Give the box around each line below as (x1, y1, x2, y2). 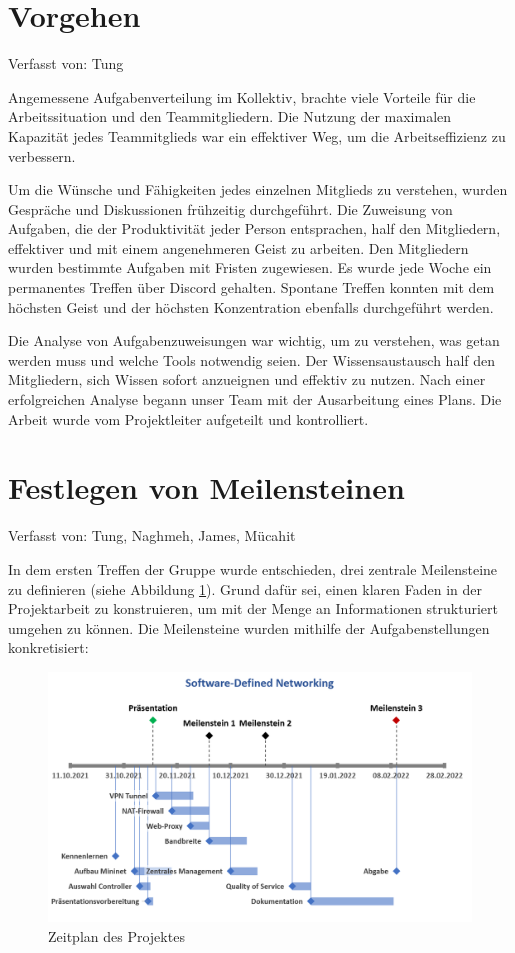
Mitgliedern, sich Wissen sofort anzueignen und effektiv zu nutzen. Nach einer (8, 369, 486, 390)
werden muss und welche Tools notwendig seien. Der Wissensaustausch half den (8, 349, 496, 370)
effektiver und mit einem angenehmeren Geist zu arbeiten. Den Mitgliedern (8, 237, 469, 258)
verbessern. (8, 145, 76, 166)
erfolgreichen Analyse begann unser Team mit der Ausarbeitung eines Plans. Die (8, 389, 502, 410)
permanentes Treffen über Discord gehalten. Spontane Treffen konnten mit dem (8, 277, 495, 298)
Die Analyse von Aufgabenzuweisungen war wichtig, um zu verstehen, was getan (8, 330, 500, 351)
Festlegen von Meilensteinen (8, 467, 405, 508)
